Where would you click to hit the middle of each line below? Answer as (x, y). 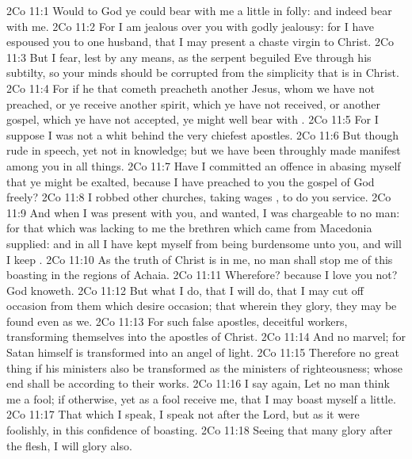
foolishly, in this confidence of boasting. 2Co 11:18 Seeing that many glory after (200, 430)
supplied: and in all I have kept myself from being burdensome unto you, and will (204, 243)
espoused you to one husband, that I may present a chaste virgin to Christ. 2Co (200, 42)
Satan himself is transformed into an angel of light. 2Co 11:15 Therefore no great (203, 352)
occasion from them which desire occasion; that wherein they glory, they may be (202, 306)
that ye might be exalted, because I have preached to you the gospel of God (191, 181)
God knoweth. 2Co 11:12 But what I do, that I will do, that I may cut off (185, 290)
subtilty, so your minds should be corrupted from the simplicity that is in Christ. (203, 73)
